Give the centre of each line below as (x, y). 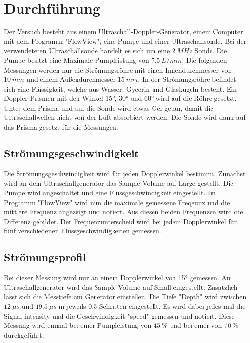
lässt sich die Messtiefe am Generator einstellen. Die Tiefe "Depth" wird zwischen (125, 296)
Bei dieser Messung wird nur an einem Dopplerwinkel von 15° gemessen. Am (118, 277)
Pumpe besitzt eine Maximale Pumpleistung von (77, 60)
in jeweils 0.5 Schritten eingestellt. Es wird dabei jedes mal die (152, 306)
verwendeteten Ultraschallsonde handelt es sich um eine (87, 50)
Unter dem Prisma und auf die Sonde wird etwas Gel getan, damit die (109, 107)
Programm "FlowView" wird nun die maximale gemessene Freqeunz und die (117, 202)
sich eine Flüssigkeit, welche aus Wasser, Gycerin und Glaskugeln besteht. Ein (121, 88)
